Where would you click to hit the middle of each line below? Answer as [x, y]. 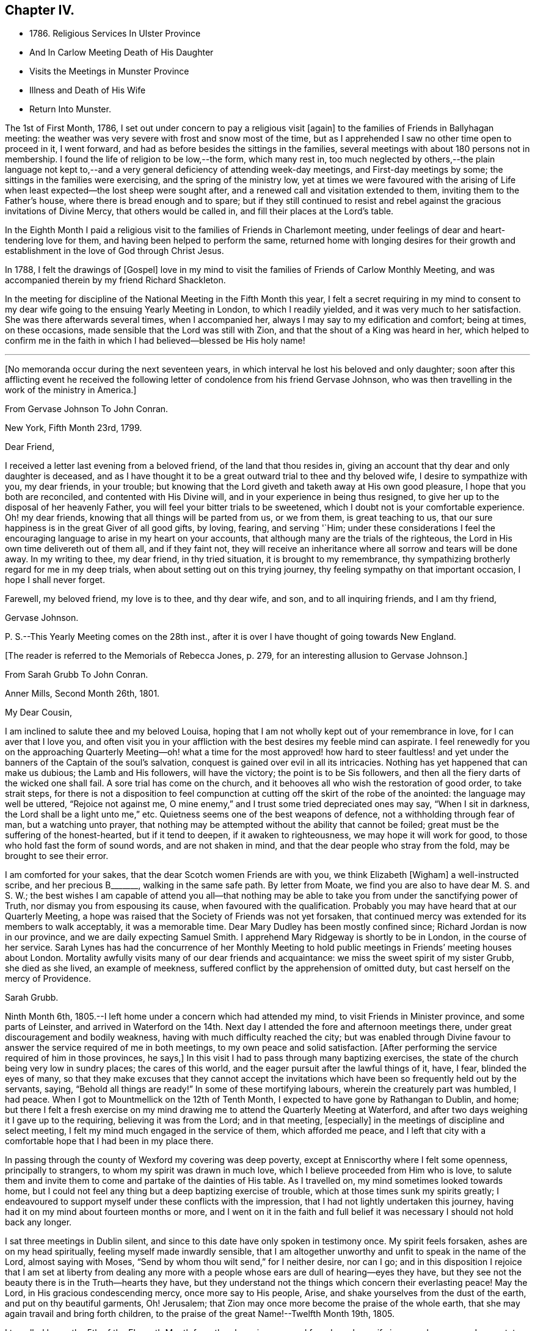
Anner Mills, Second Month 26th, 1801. [82, 694]
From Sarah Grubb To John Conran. [77, 675]
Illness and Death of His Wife [88, 90]
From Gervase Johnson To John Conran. [87, 409]
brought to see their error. [57, 856]
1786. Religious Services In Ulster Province [115, 34]
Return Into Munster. [70, 109]
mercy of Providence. [48, 979]
